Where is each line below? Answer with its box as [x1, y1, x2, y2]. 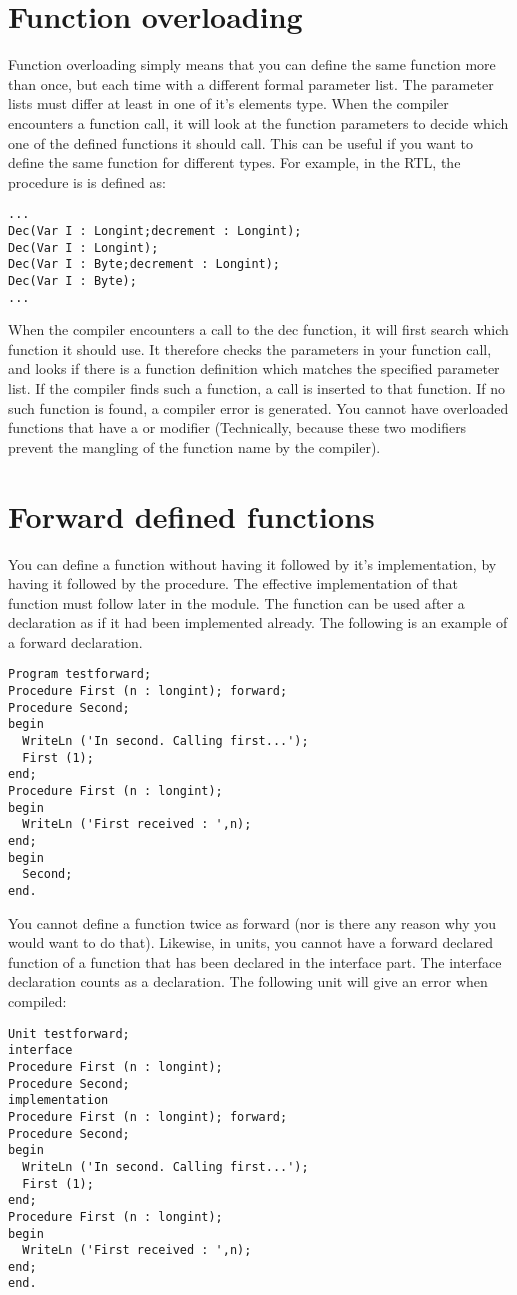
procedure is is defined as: [8, 171, 166, 192]
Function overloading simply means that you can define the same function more [8, 54, 496, 75]
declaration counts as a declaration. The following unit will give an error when [8, 971, 488, 992]
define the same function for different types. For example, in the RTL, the [8, 152, 461, 173]
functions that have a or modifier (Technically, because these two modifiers [8, 417, 467, 438]
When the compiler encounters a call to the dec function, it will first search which [8, 319, 509, 340]
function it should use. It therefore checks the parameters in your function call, [8, 338, 492, 359]
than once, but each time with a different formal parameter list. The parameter [8, 73, 494, 94]
